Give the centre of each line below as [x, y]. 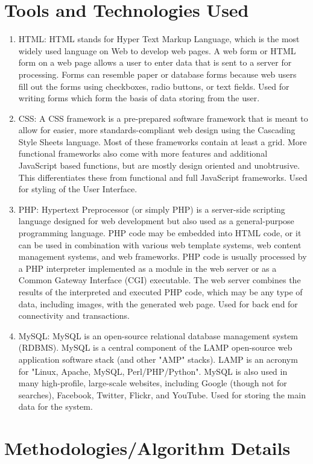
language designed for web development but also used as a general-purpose [156, 221]
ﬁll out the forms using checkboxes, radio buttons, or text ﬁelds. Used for [154, 86]
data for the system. [55, 406]
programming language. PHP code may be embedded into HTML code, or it [160, 233]
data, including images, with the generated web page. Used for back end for [158, 303]
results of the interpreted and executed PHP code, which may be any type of [160, 292]
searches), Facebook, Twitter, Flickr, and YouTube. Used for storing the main [162, 394]
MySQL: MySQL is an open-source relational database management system [158, 335]
